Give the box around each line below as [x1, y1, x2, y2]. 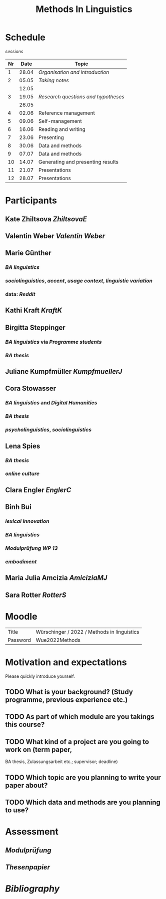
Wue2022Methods [35, 636, 81, 643]
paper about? [5, 781, 48, 790]
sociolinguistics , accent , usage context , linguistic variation [5, 277, 153, 284]
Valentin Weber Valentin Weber [5, 232, 105, 240]
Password [7, 636, 31, 643]
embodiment [5, 558, 37, 565]
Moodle [5, 611, 37, 622]
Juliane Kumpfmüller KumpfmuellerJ [5, 367, 122, 376]
